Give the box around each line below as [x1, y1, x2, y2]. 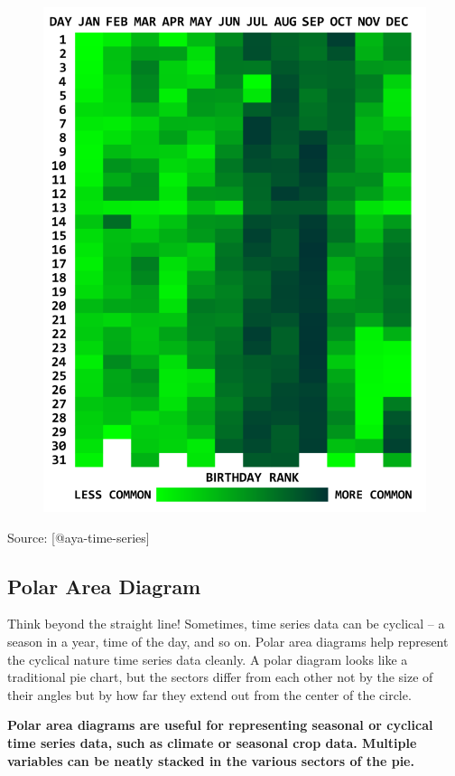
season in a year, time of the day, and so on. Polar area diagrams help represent [7, 632, 449, 651]
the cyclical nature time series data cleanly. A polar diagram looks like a [7, 649, 408, 668]
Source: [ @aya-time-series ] [7, 527, 150, 546]
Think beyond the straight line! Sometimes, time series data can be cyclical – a [7, 614, 445, 633]
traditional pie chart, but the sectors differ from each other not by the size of [7, 667, 433, 686]
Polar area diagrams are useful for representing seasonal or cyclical [7, 715, 433, 734]
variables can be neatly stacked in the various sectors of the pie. [7, 751, 414, 770]
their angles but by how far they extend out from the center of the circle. [7, 685, 412, 704]
